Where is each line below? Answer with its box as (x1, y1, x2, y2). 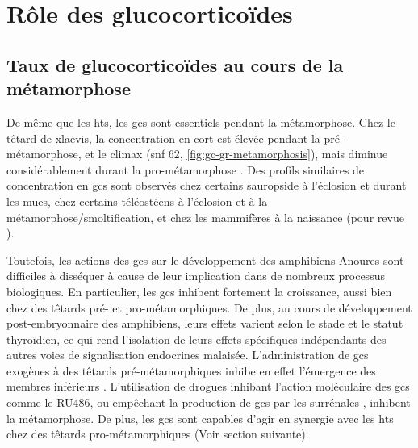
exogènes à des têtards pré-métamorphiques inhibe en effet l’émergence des (6, 362, 376, 379)
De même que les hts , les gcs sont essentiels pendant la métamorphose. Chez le (6, 113, 395, 130)
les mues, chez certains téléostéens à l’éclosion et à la (6, 192, 268, 209)
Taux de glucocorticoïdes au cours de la (6, 52, 344, 77)
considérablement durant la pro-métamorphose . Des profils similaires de (6, 161, 365, 178)
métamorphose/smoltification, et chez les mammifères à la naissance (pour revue (6, 208, 404, 225)
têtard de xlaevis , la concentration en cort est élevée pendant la (6, 129, 320, 146)
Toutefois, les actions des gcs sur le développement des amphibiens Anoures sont (6, 251, 404, 268)
